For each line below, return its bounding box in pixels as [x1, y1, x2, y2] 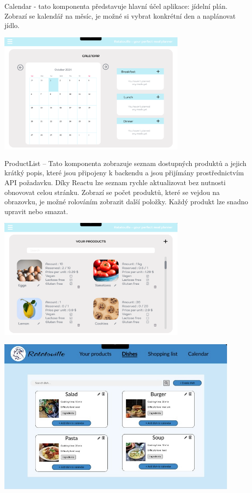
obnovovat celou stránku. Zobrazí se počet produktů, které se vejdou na [4, 187, 220, 197]
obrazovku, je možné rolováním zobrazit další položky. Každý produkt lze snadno [4, 196, 248, 207]
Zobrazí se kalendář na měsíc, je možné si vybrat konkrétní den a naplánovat [4, 10, 236, 21]
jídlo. [4, 20, 20, 30]
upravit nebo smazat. [4, 206, 68, 216]
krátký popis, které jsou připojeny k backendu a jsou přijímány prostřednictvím [4, 167, 244, 178]
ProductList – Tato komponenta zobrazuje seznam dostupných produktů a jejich [4, 158, 247, 168]
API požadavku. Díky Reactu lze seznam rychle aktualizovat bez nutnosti [4, 177, 226, 187]
